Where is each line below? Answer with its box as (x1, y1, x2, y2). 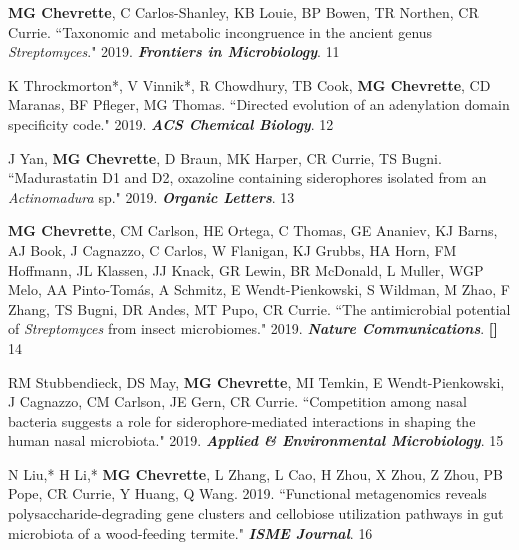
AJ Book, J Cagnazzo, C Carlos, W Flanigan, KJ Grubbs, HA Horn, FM (8, 239, 457, 260)
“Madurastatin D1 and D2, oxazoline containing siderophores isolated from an (8, 167, 487, 188)
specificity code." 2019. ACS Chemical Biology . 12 (8, 113, 334, 134)
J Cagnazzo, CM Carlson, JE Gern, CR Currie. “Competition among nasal (8, 391, 467, 412)
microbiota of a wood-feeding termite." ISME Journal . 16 (8, 522, 373, 543)
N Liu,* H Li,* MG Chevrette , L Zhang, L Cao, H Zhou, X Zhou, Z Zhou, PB (8, 463, 503, 484)
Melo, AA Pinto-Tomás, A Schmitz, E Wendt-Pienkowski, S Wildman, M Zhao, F (8, 279, 510, 300)
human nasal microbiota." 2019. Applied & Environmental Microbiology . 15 (8, 430, 504, 451)
